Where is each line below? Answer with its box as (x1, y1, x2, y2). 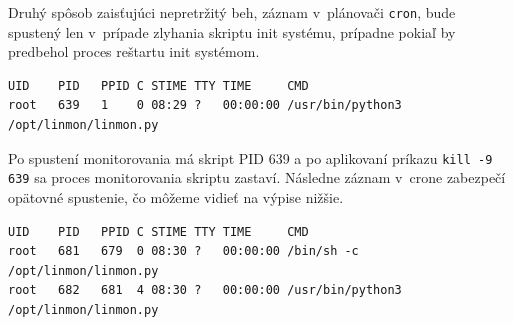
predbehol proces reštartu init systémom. (8, 41, 260, 62)
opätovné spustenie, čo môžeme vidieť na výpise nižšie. (8, 186, 344, 207)
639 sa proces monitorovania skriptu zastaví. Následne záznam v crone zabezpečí (8, 167, 506, 188)
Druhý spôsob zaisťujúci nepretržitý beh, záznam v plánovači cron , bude (8, 2, 456, 22)
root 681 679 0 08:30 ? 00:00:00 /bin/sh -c (8, 244, 359, 259)
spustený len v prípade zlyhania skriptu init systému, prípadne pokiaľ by (8, 21, 456, 42)
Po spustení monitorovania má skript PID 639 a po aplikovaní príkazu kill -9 (8, 147, 493, 168)
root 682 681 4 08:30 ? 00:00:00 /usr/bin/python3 (8, 283, 402, 298)
